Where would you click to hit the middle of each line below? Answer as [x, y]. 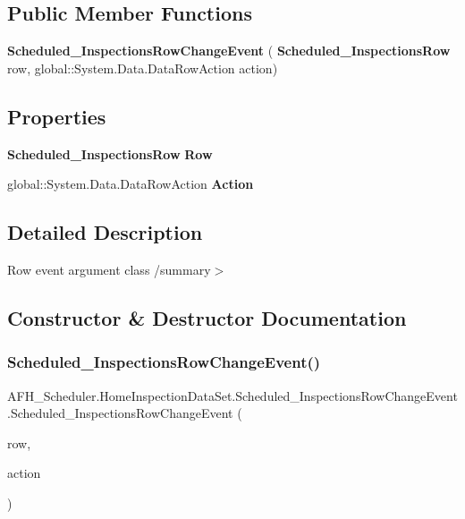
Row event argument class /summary [109, 269]
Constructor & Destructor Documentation [207, 317]
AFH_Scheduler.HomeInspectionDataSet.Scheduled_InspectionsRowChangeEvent [232, 395]
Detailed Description [105, 232]
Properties [57, 116]
